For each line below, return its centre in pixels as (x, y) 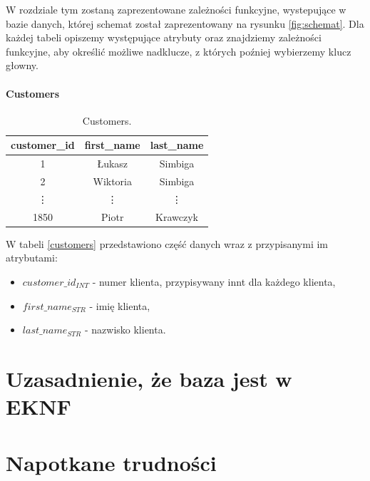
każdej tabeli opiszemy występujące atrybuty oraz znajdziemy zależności (164, 37)
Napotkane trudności (111, 462)
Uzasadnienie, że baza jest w (149, 378)
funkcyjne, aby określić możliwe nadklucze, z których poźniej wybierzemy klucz (179, 51)
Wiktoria (112, 181)
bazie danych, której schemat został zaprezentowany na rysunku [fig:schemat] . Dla (185, 23)
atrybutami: (32, 258)
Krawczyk (177, 216)
